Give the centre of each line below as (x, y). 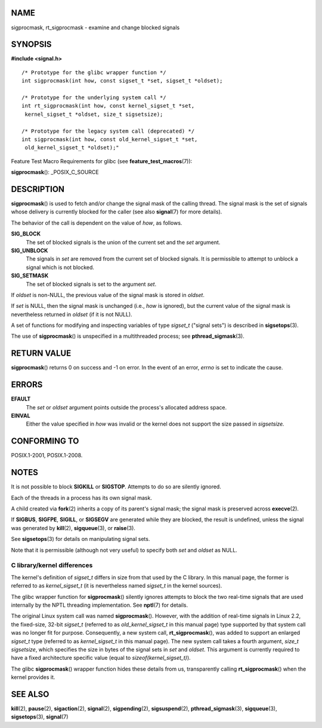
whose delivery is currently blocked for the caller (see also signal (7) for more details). (117, 212)
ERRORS (27, 385)
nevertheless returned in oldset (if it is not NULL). (72, 314)
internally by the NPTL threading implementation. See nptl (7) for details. (100, 605)
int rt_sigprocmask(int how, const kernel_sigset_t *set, (108, 106)
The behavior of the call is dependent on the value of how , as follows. (97, 223)
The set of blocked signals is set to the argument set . (91, 284)
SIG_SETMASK (30, 276)
